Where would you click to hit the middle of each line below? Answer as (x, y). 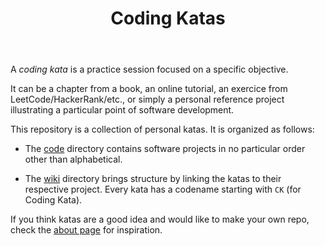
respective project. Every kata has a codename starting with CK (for (163, 189)
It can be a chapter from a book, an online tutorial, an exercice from (149, 89)
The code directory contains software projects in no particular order (165, 149)
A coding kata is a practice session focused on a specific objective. (149, 69)
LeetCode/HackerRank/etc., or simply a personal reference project (147, 99)
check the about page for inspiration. (86, 230)
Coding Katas (168, 18)
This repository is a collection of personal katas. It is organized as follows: (162, 129)
